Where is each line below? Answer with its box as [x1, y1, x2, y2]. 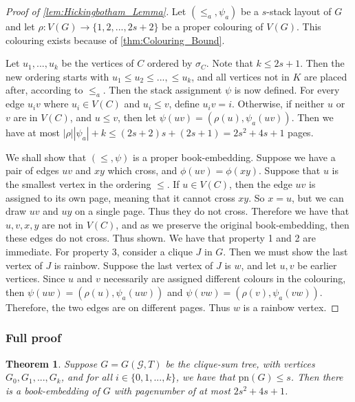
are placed [303, 69, 347, 83]
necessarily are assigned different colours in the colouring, [103, 271, 346, 286]
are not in [42, 217, 84, 231]
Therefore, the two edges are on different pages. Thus [6, 299, 230, 314]
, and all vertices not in [191, 69, 290, 83]
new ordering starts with [6, 69, 109, 83]
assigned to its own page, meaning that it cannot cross [6, 190, 235, 204]
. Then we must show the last [223, 244, 348, 258]
